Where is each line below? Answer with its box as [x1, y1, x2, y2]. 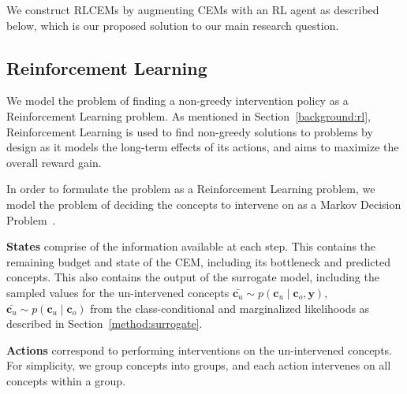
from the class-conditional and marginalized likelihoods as [90, 299, 370, 316]
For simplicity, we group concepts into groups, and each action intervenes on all [6, 357, 391, 374]
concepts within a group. [6, 372, 126, 388]
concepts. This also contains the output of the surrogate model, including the [6, 269, 379, 285]
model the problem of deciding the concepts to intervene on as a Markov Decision [6, 195, 401, 212]
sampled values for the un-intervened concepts [6, 284, 230, 300]
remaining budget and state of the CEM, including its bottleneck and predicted [6, 253, 390, 269]
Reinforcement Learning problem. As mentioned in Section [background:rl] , [6, 107, 371, 124]
